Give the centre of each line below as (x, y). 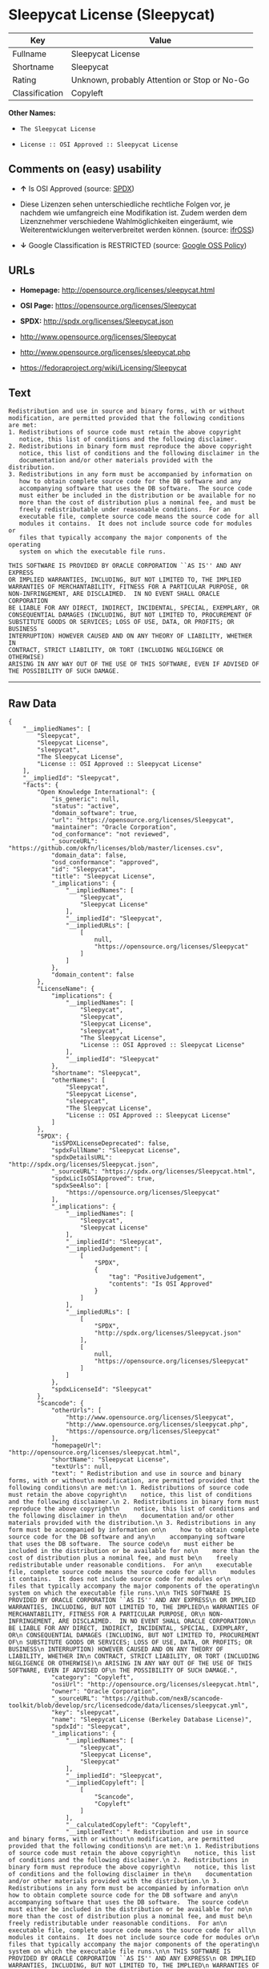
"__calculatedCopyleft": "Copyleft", (128, 1825)
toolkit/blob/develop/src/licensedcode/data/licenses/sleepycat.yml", (128, 1706)
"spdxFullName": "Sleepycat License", (116, 1151)
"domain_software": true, (94, 813)
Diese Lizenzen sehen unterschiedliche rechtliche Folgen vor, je (125, 204)
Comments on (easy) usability (85, 169)
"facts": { (41, 785)
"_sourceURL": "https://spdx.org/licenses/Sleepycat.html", (153, 1172)
